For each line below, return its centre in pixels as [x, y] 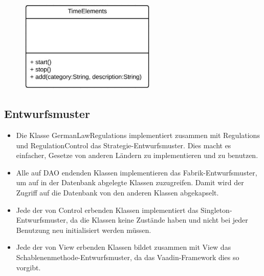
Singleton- [216, 210]
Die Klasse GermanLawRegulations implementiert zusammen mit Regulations [138, 135]
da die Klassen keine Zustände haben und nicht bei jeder [159, 220]
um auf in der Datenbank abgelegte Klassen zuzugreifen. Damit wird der [130, 182]
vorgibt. [28, 267]
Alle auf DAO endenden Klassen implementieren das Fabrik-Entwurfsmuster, [137, 172]
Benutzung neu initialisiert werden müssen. [84, 230]
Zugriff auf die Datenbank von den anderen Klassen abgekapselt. [117, 192]
